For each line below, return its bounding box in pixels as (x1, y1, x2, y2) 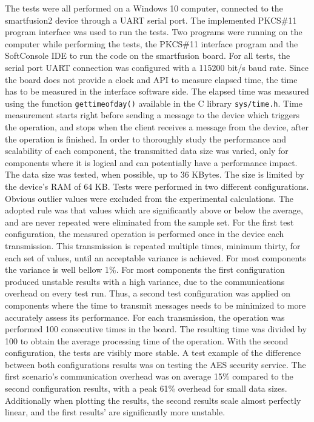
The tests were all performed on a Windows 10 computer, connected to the (5, 2, 283, 14)
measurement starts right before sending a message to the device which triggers (5, 109, 300, 121)
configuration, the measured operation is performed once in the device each (5, 227, 284, 240)
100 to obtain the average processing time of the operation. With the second (5, 334, 289, 347)
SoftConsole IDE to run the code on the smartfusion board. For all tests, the (5, 49, 290, 62)
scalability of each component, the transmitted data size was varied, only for (5, 144, 289, 157)
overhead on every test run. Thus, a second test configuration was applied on (5, 287, 291, 300)
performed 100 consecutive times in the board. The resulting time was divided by (5, 323, 307, 335)
